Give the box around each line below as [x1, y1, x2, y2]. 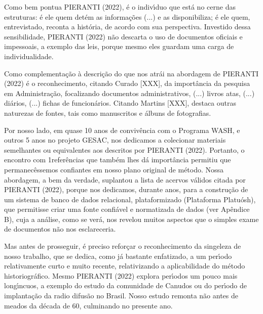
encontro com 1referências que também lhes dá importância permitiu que [4, 154, 231, 165]
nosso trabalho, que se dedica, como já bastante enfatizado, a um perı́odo [4, 250, 232, 261]
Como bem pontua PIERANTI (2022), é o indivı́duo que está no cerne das [4, 2, 236, 12]
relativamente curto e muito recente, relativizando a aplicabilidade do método [4, 260, 245, 271]
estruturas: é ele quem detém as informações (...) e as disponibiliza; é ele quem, [4, 11, 250, 22]
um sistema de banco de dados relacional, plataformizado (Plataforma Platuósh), [4, 194, 256, 204]
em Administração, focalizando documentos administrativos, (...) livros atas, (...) [4, 87, 255, 98]
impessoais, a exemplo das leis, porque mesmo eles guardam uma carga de [4, 41, 234, 52]
